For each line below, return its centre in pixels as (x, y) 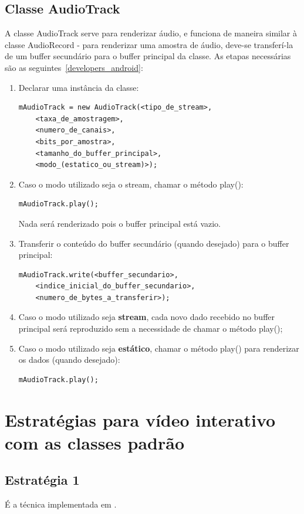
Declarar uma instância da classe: (79, 87)
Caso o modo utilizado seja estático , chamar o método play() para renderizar (159, 348)
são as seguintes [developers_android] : (74, 67)
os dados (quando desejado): (69, 360)
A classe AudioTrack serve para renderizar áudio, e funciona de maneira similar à (151, 33)
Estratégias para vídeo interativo (140, 419)
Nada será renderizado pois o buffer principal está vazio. (119, 223)
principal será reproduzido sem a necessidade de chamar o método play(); (151, 329)
